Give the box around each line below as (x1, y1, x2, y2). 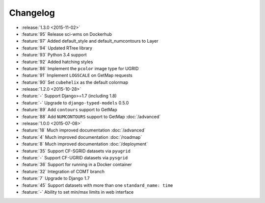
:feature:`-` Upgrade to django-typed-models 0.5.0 (21, 100, 129, 105)
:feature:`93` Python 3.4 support (21, 52, 87, 58)
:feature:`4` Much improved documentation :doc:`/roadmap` (21, 134, 142, 140)
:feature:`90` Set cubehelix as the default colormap (21, 79, 129, 85)
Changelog (9, 7, 55, 18)
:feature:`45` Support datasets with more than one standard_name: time (21, 182, 173, 188)
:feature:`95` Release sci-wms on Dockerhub (21, 31, 112, 37)
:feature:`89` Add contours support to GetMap (21, 107, 117, 113)
